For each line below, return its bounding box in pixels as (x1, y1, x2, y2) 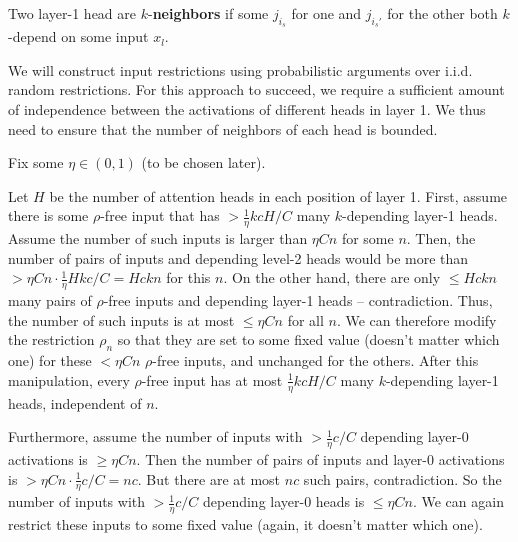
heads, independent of (8, 392, 142, 413)
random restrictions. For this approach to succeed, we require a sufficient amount (8, 79, 505, 100)
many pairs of (8, 290, 92, 311)
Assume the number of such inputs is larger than (8, 228, 308, 249)
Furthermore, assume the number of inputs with (8, 426, 303, 447)
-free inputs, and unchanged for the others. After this (152, 350, 479, 371)
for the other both (387, 3, 498, 23)
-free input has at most (141, 369, 283, 390)
